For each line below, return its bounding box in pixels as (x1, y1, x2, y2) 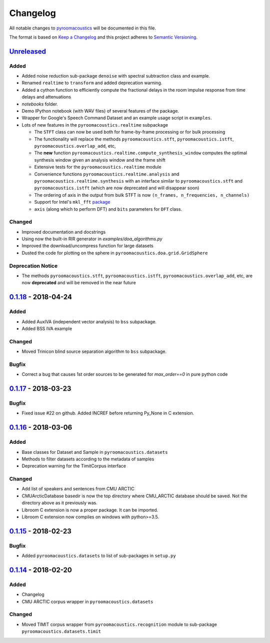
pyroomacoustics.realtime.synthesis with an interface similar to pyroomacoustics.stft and (34, 178, 242, 184)
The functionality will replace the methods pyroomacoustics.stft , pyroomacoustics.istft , (34, 136, 234, 142)
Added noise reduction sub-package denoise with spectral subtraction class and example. (21, 73, 210, 79)
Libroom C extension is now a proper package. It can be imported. (21, 507, 158, 513)
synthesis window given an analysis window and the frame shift (34, 157, 166, 163)
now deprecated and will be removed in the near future (21, 280, 136, 286)
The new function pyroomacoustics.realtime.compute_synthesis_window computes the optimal (34, 150, 247, 156)
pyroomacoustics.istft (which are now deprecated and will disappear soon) (34, 185, 199, 191)
